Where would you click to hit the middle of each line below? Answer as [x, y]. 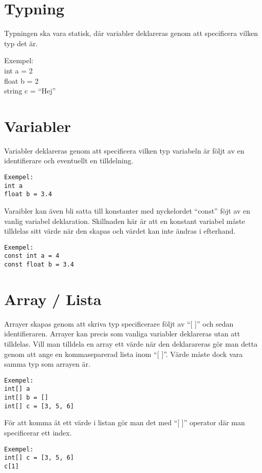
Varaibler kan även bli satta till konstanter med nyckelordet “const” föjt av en [127, 210]
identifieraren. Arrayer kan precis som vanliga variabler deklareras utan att [122, 334]
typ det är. [21, 43]
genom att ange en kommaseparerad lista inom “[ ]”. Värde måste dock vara [124, 354]
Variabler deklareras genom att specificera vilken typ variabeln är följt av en [124, 150]
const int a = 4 [32, 256]
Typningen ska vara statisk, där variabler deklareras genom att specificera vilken [131, 33]
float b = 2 [21, 80]
